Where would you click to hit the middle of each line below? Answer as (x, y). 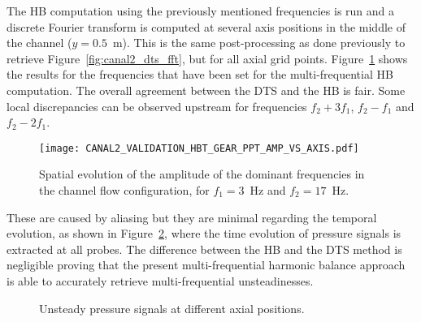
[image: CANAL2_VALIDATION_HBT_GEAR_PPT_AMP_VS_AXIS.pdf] (199, 148)
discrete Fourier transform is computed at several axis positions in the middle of (206, 26)
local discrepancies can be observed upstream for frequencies (157, 106)
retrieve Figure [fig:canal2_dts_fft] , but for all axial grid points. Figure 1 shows (207, 58)
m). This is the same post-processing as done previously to (259, 43)
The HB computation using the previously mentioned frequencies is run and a (201, 11)
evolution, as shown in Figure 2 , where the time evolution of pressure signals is (204, 233)
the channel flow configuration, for (124, 190)
